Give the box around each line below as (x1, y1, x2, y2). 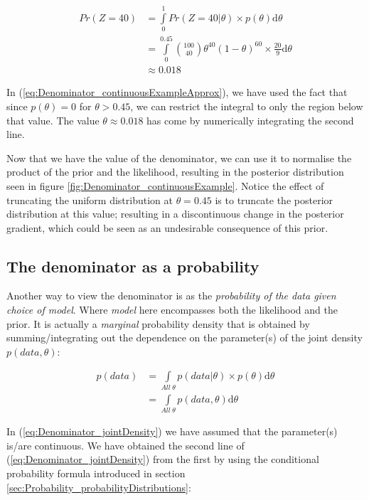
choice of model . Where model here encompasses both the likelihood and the (6, 302, 338, 317)
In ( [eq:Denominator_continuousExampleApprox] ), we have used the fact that (6, 85, 348, 100)
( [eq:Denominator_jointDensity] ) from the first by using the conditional (6, 452, 319, 467)
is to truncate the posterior (215, 192, 333, 207)
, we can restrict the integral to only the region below (130, 98, 363, 113)
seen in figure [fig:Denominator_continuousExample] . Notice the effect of (6, 178, 324, 193)
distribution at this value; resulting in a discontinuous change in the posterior (6, 206, 344, 221)
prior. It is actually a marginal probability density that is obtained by (6, 316, 310, 331)
